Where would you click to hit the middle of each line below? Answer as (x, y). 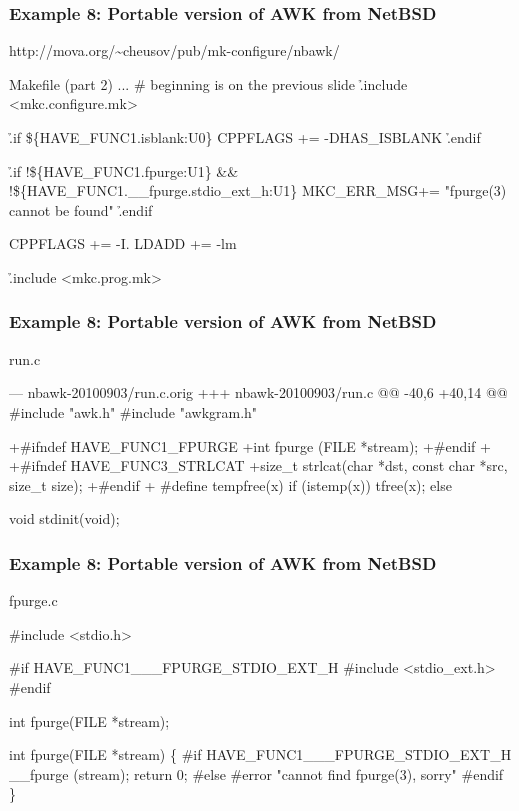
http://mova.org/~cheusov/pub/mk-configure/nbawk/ (174, 50)
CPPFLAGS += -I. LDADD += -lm (123, 243)
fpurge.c (33, 600)
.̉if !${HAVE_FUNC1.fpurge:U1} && (124, 170)
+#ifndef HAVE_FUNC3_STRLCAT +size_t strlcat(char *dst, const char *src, (258, 465)
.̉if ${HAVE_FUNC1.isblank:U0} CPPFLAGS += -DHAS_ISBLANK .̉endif (245, 137)
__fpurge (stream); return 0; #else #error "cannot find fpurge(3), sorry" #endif (256, 773)
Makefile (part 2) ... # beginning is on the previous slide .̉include (208, 83)
